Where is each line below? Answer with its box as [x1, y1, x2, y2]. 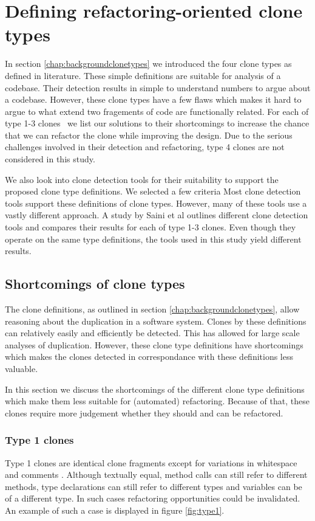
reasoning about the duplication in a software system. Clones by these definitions [5, 314, 307, 327]
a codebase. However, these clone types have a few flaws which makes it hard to [5, 93, 302, 106]
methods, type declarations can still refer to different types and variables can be [5, 480, 302, 492]
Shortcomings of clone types [5, 274, 185, 293]
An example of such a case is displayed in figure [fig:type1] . [5, 503, 225, 516]
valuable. [5, 362, 38, 374]
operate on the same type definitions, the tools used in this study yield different [5, 232, 302, 245]
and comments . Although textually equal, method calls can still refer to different [5, 468, 308, 481]
